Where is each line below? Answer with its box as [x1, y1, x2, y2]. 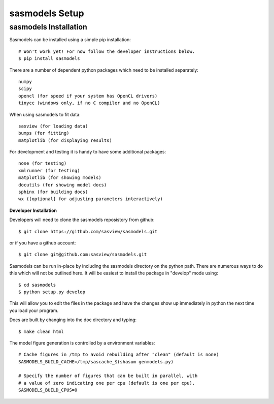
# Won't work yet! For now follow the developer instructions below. [18, 48, 195, 54]
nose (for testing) [18, 161, 67, 166]
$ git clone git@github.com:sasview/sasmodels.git [18, 252, 147, 258]
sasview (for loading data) [18, 123, 88, 129]
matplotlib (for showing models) [18, 175, 101, 180]
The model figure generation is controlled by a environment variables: [9, 339, 155, 346]
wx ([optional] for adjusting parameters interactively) [18, 196, 163, 202]
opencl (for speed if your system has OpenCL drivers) [18, 93, 158, 99]
